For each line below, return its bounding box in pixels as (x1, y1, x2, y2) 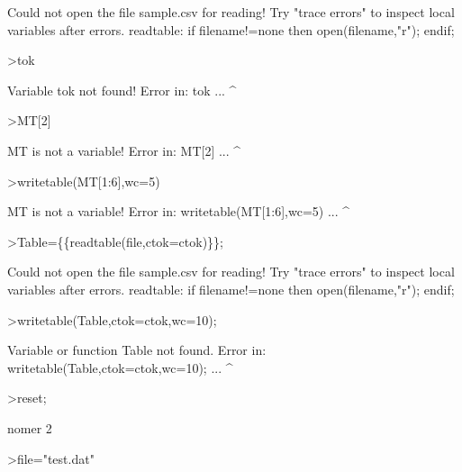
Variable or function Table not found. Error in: (7, 340, 267, 359)
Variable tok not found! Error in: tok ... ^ (7, 80, 237, 99)
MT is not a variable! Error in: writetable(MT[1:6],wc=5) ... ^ (7, 202, 350, 221)
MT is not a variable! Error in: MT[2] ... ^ (7, 141, 241, 159)
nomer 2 (7, 418, 52, 437)
